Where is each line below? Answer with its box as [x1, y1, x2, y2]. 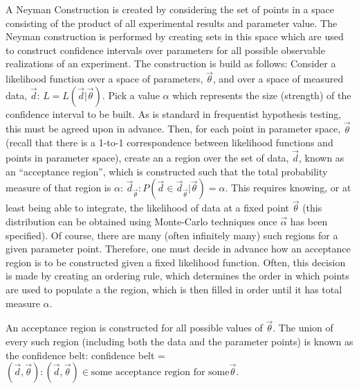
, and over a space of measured [212, 71, 344, 86]
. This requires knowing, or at [225, 180, 351, 195]
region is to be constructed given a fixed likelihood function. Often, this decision [6, 254, 346, 269]
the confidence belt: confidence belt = [6, 347, 165, 362]
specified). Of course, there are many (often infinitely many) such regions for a [6, 227, 338, 242]
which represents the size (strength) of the [172, 87, 351, 102]
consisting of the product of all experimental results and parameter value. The [6, 15, 338, 30]
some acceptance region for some [91, 368, 230, 378]
